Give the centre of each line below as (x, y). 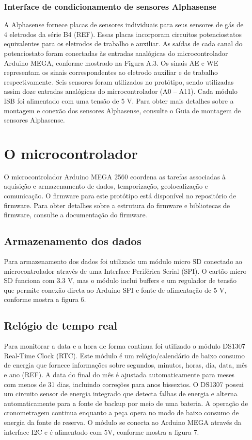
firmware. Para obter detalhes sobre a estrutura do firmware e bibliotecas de (117, 205)
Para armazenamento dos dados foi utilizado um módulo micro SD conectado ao (123, 261)
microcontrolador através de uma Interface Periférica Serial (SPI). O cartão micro (125, 271)
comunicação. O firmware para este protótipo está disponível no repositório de (120, 196)
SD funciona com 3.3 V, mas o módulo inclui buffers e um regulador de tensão (120, 280)
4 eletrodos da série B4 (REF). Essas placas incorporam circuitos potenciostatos (123, 34)
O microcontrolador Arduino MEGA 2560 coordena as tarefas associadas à (115, 176)
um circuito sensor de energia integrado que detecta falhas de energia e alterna (121, 394)
